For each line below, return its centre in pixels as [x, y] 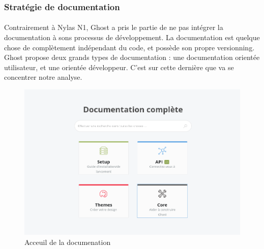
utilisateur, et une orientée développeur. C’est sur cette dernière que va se [119, 67]
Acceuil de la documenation [68, 242]
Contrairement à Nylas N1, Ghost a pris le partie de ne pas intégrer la [114, 27]
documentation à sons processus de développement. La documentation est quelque [132, 37]
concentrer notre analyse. [43, 77]
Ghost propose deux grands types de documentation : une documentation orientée [132, 57]
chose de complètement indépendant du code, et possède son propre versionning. [129, 47]
